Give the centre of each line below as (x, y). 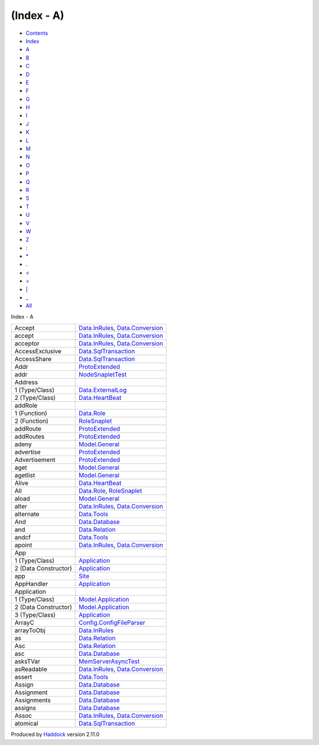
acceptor (27, 344)
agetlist (25, 476)
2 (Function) (31, 421)
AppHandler (31, 584)
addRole (26, 406)
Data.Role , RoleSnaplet (110, 491)
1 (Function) (31, 414)
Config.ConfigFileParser (112, 623)
